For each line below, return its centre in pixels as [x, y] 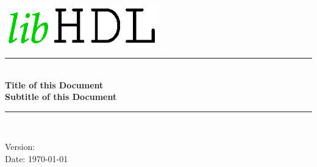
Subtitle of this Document [61, 97]
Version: [20, 147]
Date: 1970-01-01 [37, 159]
